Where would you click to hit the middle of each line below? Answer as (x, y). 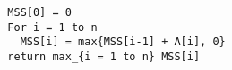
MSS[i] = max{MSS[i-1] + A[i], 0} (123, 42)
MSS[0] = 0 (39, 12)
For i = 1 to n (52, 27)
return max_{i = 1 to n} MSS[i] (104, 56)
